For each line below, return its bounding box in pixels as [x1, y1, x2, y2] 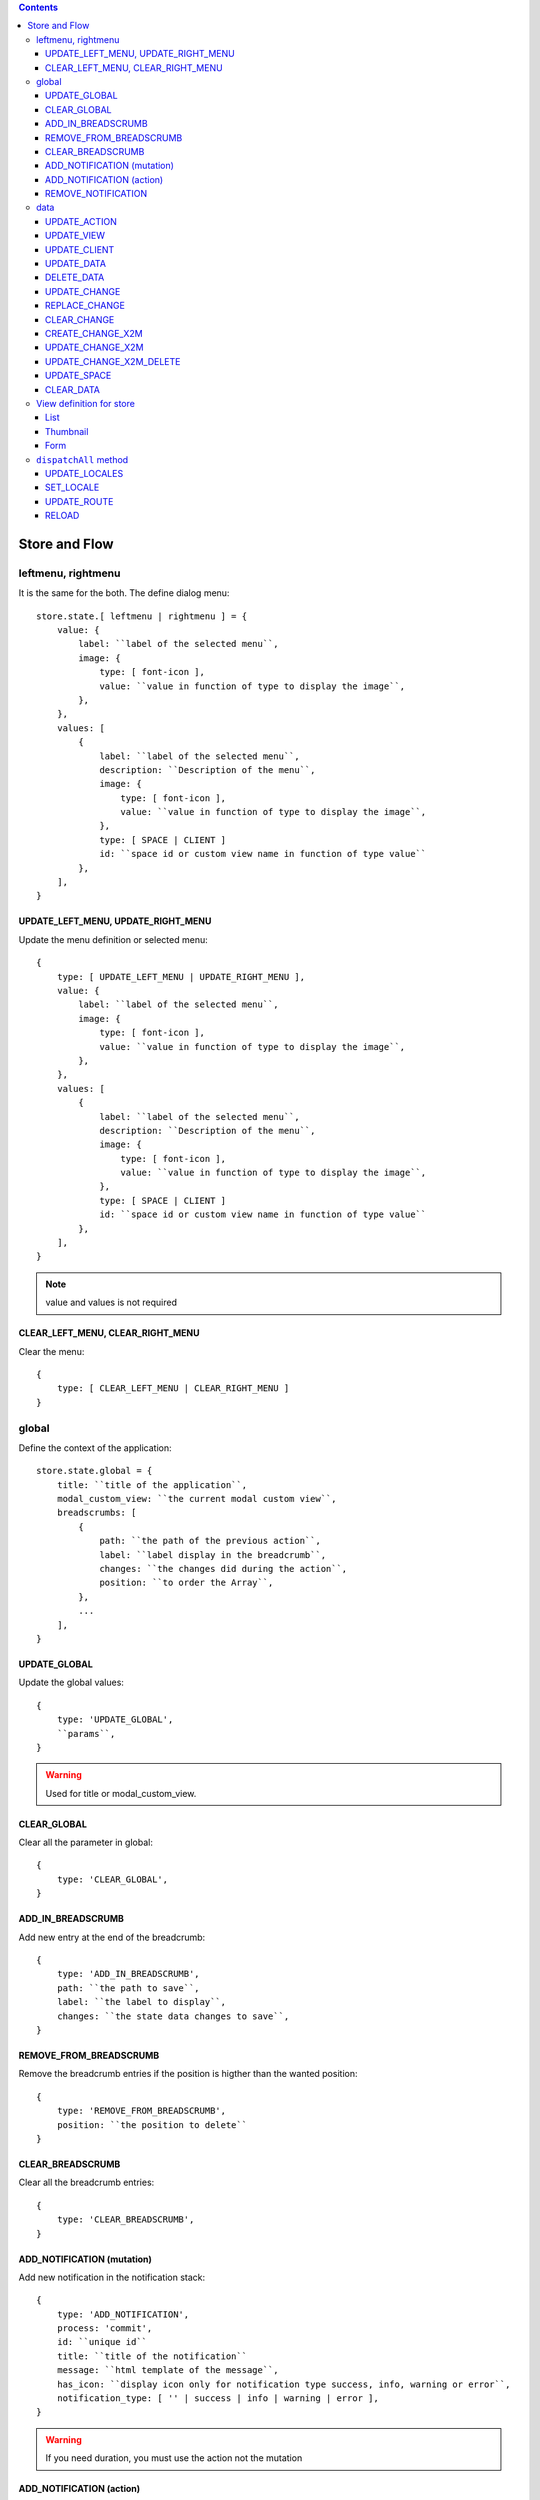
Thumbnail [45, 425, 89, 437]
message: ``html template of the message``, [56, 2365, 279, 2376]
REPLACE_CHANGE [45, 300, 125, 312]
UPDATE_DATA [45, 258, 107, 270]
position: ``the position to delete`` [56, 2119, 248, 2130]
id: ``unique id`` [56, 2336, 148, 2348]
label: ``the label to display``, [56, 1996, 227, 2008]
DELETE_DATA [45, 271, 105, 284]
